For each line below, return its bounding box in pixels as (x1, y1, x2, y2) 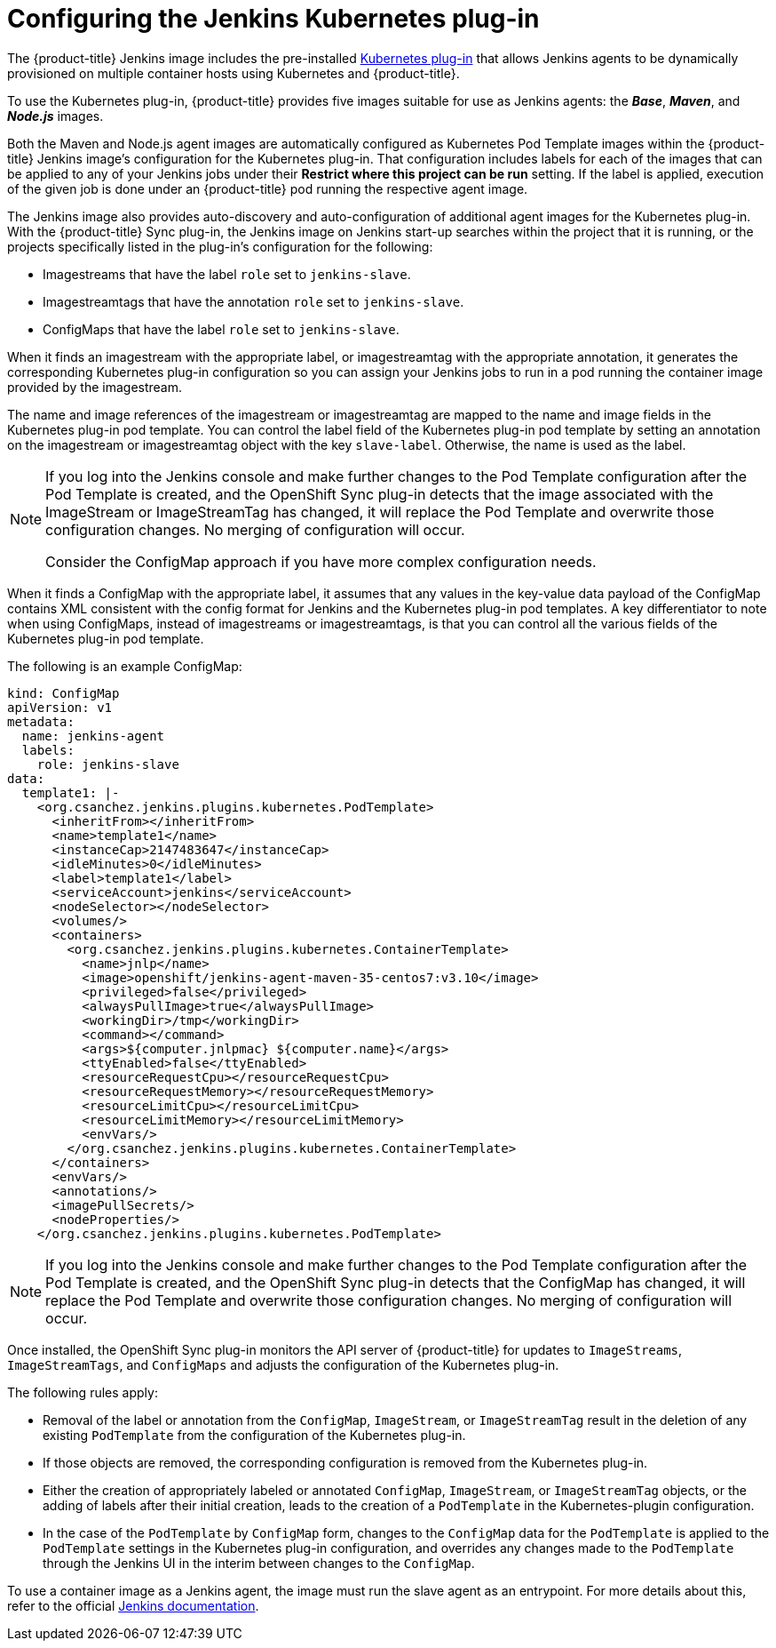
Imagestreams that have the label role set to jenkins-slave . (43, 266, 411, 282)
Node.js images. (7, 108, 104, 124)
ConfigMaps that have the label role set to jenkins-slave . (43, 321, 400, 337)
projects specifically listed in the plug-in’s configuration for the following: (7, 238, 433, 254)
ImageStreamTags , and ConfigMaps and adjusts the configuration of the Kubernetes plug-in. (7, 1356, 559, 1372)
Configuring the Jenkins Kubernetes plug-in (7, 4, 540, 34)
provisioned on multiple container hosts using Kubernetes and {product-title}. (7, 65, 460, 81)
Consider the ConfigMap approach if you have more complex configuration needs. (45, 552, 597, 571)
